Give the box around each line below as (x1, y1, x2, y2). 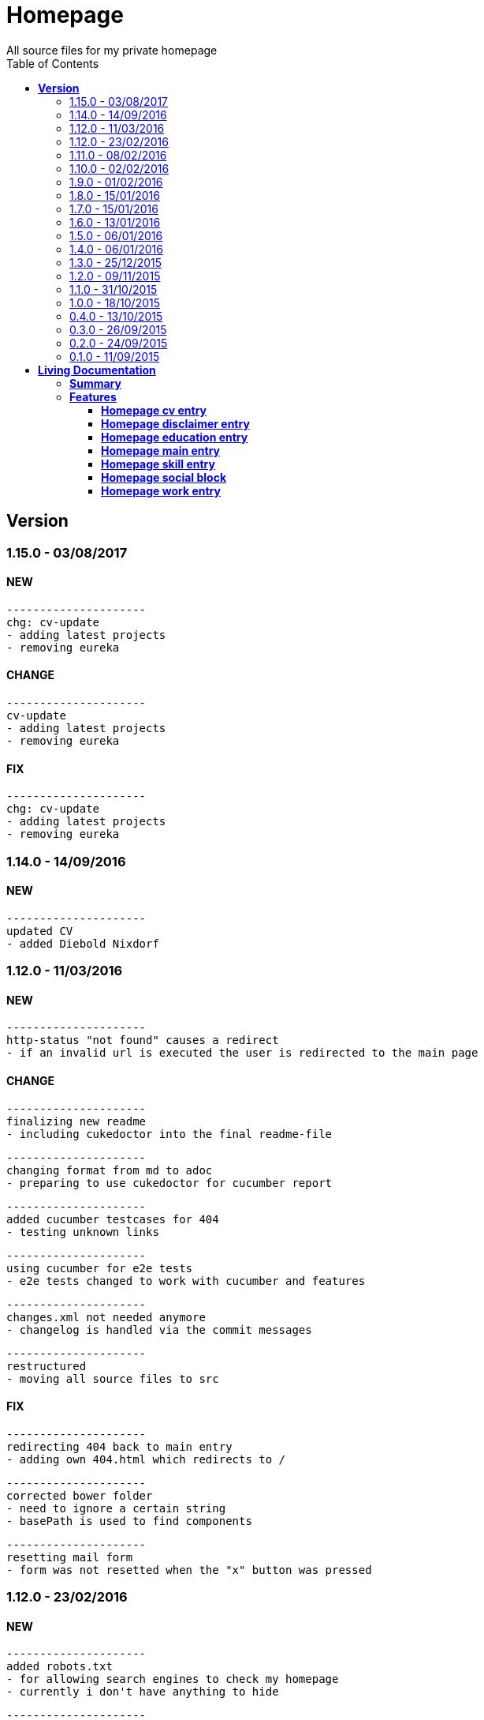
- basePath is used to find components (6, 1514, 252, 1527)
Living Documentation (38, 362, 156, 377)
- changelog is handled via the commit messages (6, 1323, 312, 1336)
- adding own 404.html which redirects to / (6, 1452, 286, 1466)
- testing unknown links (6, 1225, 159, 1238)
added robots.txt (6, 1660, 113, 1673)
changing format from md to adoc (6, 1163, 213, 1177)
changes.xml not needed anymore (6, 1310, 206, 1324)
